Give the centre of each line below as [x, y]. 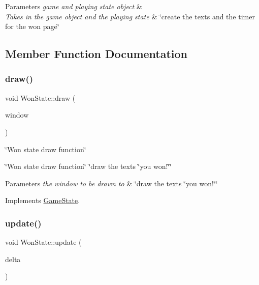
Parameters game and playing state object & [74, 6]
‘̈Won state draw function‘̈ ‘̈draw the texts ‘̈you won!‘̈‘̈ [89, 166]
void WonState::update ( [43, 242]
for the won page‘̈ [32, 26]
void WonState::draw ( [40, 97]
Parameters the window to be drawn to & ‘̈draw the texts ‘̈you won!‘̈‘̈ [111, 183]
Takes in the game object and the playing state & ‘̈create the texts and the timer [130, 16]
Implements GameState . [43, 200]
